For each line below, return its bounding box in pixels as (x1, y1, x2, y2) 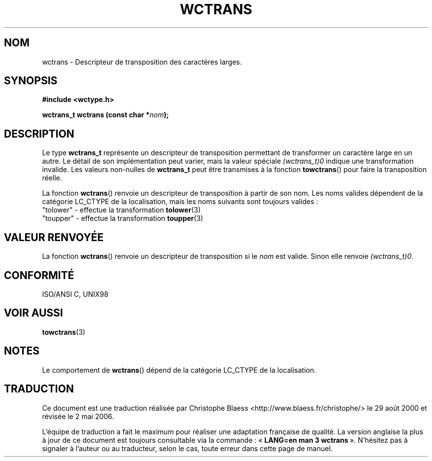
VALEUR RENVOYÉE (4, 231, 104, 244)
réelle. (42, 174, 62, 182)
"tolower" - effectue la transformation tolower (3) (42, 206, 201, 214)
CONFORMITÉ (4, 269, 74, 282)
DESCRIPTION (4, 127, 74, 140)
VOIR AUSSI (4, 307, 63, 319)
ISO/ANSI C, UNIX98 (42, 289, 108, 298)
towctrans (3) (42, 327, 85, 336)
